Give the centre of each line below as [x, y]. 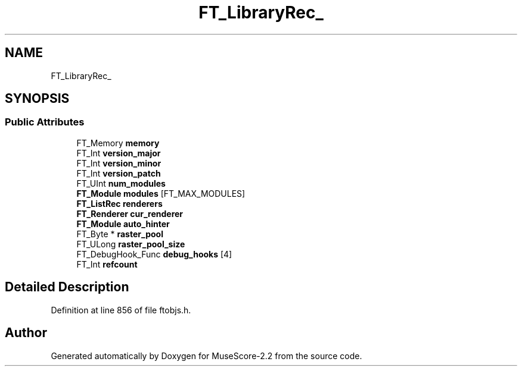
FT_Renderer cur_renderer [130, 213]
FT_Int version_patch [119, 173]
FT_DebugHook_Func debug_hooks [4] [154, 254]
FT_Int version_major [119, 153]
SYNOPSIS [37, 99]
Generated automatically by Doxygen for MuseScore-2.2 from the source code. [206, 356]
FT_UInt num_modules [121, 183]
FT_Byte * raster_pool [120, 234]
